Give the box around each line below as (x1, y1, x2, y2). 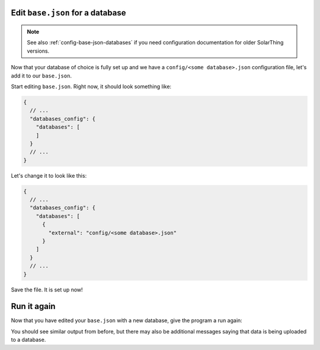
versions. (27, 47, 50, 54)
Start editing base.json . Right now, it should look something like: (11, 83, 172, 90)
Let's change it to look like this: (11, 172, 87, 179)
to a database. (11, 336, 46, 343)
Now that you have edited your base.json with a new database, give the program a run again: (11, 317, 242, 324)
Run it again (11, 301, 56, 312)
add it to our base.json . (11, 72, 72, 79)
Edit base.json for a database (11, 8, 126, 18)
